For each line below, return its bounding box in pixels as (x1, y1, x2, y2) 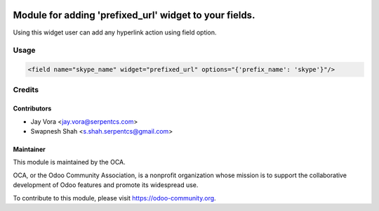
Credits (13, 85, 39, 95)
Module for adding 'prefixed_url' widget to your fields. (13, 9, 255, 21)
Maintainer (13, 145, 46, 153)
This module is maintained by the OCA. (13, 158, 126, 167)
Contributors (13, 104, 52, 113)
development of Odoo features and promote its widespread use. (13, 181, 199, 189)
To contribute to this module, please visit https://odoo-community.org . (13, 193, 217, 202)
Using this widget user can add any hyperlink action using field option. (13, 28, 217, 37)
